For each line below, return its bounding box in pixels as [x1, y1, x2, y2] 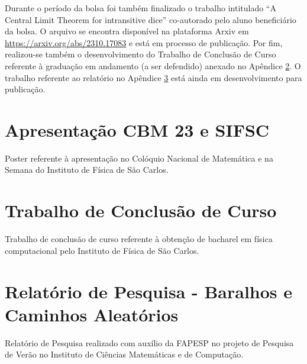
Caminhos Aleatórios [5, 302, 179, 326]
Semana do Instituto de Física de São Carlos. [5, 163, 169, 176]
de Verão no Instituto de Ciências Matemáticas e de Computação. [5, 348, 244, 360]
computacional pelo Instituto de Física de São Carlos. [5, 244, 199, 256]
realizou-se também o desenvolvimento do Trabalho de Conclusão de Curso [5, 48, 276, 60]
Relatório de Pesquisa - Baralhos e [5, 279, 293, 303]
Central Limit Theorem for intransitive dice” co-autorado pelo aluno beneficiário [5, 13, 296, 25]
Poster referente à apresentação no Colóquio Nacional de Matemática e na [5, 152, 273, 164]
